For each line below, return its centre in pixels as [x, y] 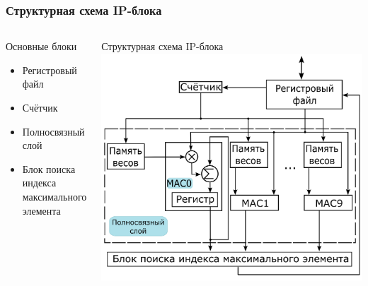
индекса [39, 183]
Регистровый [50, 70]
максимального [54, 196]
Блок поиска [49, 168]
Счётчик [40, 107]
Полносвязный [53, 131]
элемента [41, 210]
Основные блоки [41, 46]
